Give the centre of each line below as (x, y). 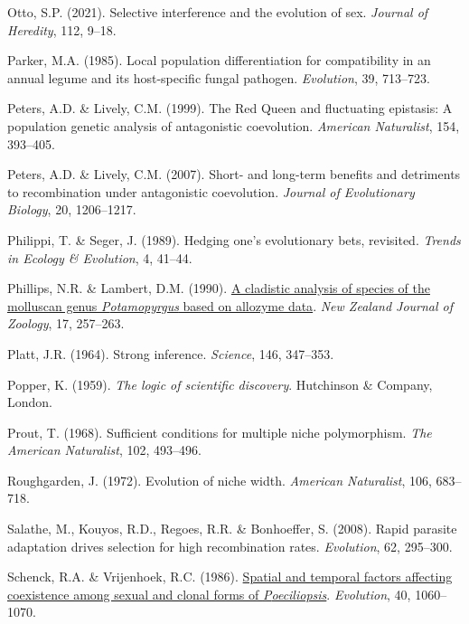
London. (30, 402)
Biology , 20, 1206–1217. (72, 209)
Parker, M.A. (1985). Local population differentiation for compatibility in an (219, 60)
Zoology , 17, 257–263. (66, 323)
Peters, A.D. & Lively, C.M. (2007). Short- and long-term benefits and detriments (234, 174)
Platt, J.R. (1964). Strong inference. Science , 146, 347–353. (171, 353)
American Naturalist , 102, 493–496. (104, 450)
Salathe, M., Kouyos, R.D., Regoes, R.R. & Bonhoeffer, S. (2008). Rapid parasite (232, 529)
